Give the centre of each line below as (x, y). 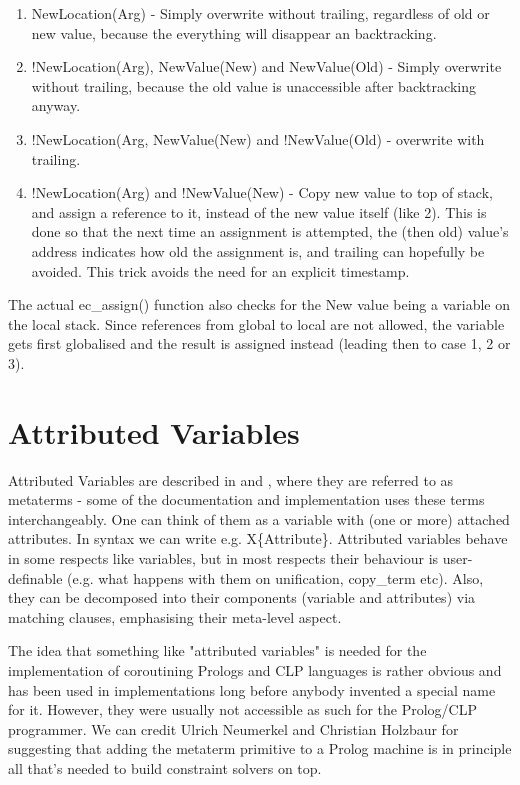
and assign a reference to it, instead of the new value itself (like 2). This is (259, 211)
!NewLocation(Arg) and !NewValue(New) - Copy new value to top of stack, (262, 192)
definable (35, 577)
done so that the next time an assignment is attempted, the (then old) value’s (270, 231)
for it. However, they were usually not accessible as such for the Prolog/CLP (242, 709)
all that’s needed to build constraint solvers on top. (165, 767)
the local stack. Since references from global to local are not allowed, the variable (256, 323)
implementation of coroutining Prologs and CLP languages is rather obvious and (255, 669)
